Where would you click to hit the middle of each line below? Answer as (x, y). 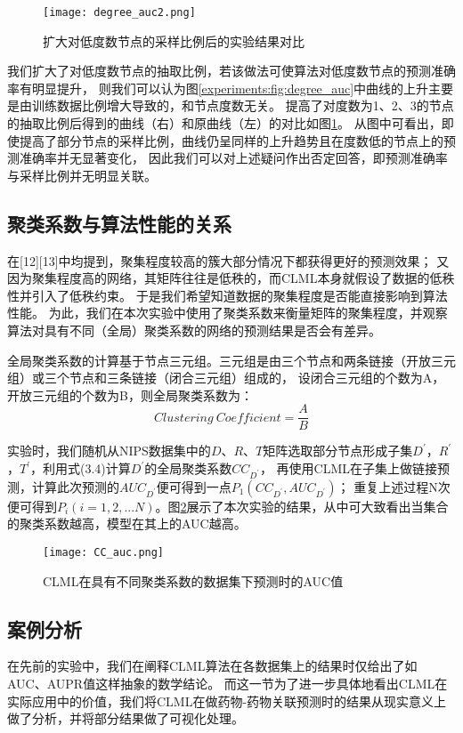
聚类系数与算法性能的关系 (119, 223)
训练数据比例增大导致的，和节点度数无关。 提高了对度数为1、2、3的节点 (243, 105)
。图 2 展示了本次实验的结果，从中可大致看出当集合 (302, 506)
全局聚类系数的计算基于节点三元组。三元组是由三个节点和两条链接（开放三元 (231, 360)
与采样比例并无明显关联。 (82, 175)
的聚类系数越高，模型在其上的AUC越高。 (127, 524)
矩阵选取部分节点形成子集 (338, 451)
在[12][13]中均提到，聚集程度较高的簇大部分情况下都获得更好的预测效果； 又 (228, 260)
